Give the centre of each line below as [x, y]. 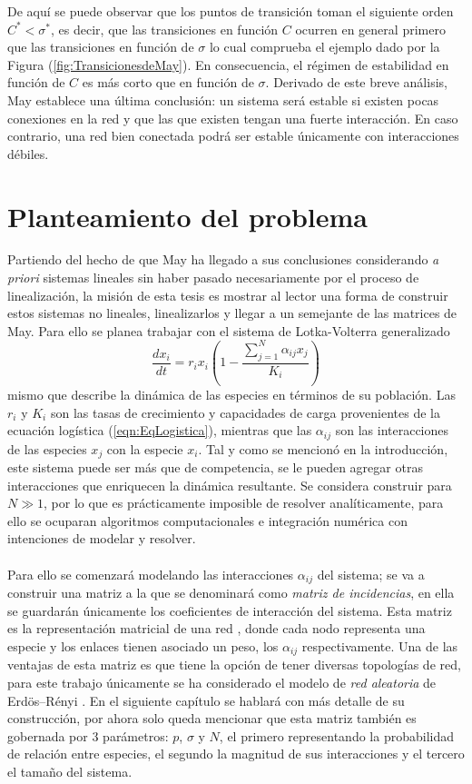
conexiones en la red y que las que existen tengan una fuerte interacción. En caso [233, 118]
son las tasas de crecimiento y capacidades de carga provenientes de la [245, 412]
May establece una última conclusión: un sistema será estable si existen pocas [223, 99]
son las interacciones [392, 430]
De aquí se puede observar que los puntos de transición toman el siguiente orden [231, 11]
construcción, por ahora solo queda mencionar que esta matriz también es [212, 718]
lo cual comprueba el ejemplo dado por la [324, 47]
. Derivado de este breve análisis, [356, 82]
